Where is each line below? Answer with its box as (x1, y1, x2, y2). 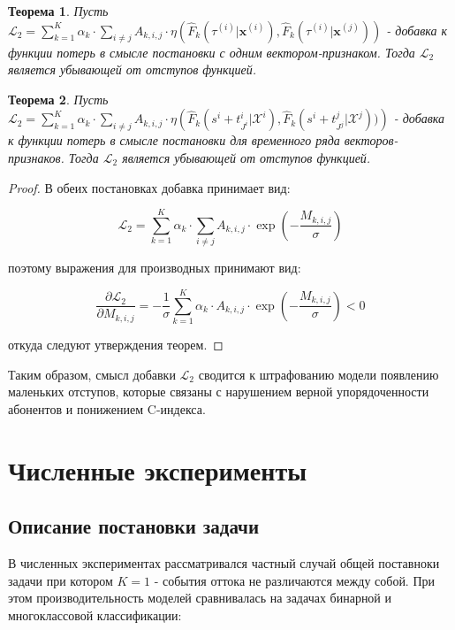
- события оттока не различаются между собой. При (154, 571, 436, 589)
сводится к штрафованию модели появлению (198, 365, 439, 383)
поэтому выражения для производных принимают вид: (8, 258, 301, 277)
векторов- (344, 131, 398, 150)
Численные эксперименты (8, 451, 307, 488)
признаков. (8, 148, 64, 166)
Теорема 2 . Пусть (8, 89, 109, 108)
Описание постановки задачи (8, 512, 259, 540)
